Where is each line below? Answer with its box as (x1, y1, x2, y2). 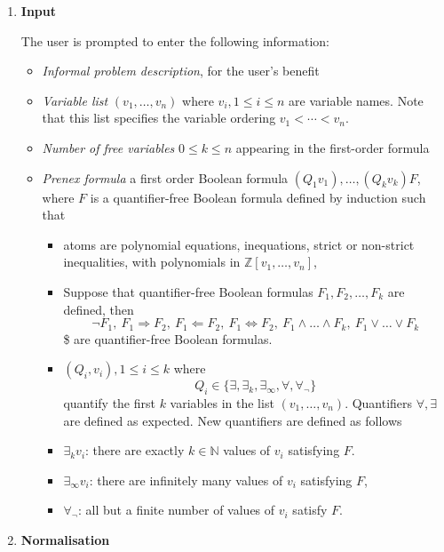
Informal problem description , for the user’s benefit (42, 61, 320, 80)
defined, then (63, 300, 134, 318)
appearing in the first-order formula (235, 138, 430, 156)
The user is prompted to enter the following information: (20, 31, 330, 50)
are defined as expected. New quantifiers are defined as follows (63, 411, 402, 429)
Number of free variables (42, 138, 175, 156)
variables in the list (170, 393, 274, 412)
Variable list (42, 91, 108, 109)
